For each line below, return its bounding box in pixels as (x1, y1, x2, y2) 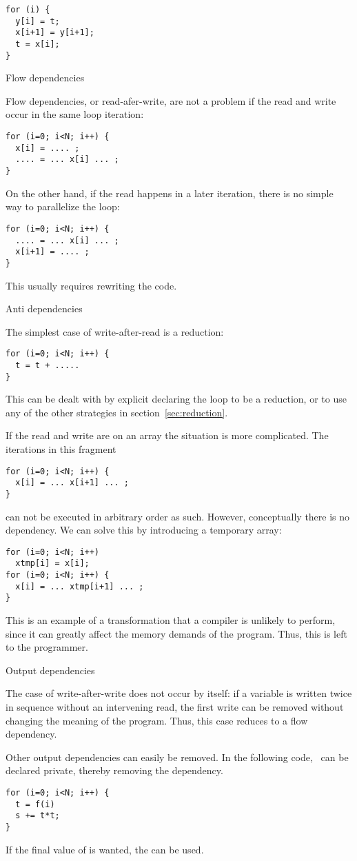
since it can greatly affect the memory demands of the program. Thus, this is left (6, 626, 347, 640)
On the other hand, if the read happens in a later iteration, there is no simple (6, 185, 334, 200)
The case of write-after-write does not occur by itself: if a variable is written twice (6, 686, 352, 700)
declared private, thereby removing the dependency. (6, 763, 223, 778)
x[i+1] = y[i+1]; (15, 28, 94, 38)
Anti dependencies (6, 301, 83, 316)
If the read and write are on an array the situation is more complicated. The (6, 428, 329, 443)
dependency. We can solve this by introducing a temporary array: (6, 523, 282, 537)
